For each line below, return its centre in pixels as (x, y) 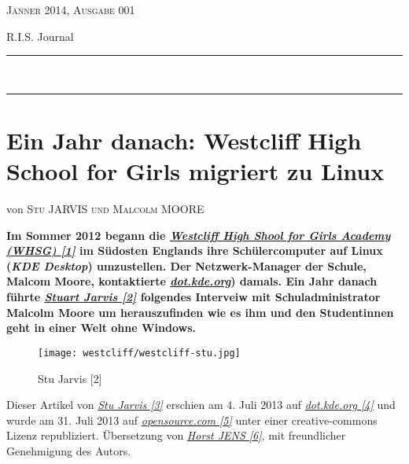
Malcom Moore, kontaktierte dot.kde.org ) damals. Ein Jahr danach (192, 281)
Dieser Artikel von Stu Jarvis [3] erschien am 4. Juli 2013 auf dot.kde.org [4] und (201, 405)
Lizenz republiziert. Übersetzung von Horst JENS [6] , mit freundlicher (176, 435)
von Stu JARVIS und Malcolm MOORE (105, 209)
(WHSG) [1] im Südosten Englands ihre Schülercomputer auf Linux (195, 250)
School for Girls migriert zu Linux (195, 171)
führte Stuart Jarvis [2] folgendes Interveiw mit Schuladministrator (193, 297)
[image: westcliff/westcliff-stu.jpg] (139, 353)
